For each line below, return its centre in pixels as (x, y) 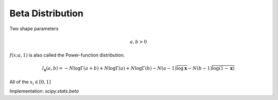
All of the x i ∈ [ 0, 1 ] (30, 82)
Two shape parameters (34, 29)
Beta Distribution (46, 13)
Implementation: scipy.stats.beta (44, 91)
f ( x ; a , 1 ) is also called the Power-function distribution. (67, 55)
